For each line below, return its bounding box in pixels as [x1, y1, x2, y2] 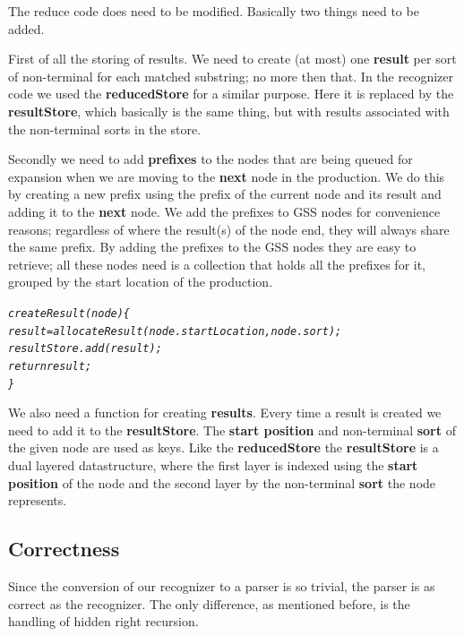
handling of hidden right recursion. [8, 612, 199, 631]
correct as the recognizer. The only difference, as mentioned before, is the [8, 594, 410, 613]
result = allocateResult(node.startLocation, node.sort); [8, 324, 342, 338]
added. [8, 19, 45, 38]
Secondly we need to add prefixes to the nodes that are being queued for [8, 150, 413, 168]
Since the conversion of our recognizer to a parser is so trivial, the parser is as [8, 576, 435, 595]
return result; [8, 359, 92, 373]
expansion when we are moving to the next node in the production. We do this [8, 167, 445, 185]
